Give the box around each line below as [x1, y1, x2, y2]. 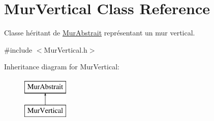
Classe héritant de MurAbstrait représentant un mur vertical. [4, 27, 195, 38]
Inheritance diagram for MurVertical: [4, 61, 119, 72]
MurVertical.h [44, 44, 87, 55]
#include [4, 44, 33, 55]
